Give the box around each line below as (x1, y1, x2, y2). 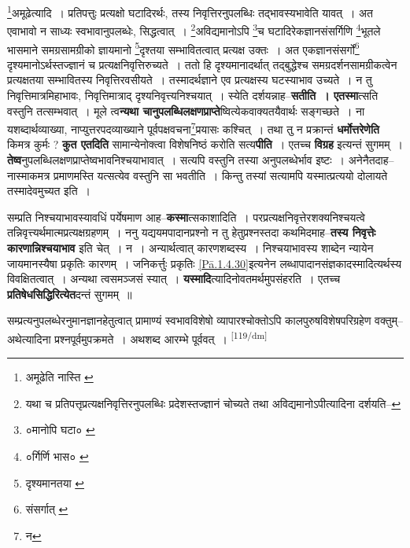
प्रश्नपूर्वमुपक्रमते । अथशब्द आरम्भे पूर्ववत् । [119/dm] (54, 328, 268, 347)
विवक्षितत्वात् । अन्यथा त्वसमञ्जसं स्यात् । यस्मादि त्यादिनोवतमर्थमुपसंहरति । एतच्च (7, 270, 341, 287)
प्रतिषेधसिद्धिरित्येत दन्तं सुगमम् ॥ (7, 285, 132, 302)
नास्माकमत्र (7, 167, 50, 183)
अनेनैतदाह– (348, 151, 394, 167)
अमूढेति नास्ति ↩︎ (25, 369, 94, 385)
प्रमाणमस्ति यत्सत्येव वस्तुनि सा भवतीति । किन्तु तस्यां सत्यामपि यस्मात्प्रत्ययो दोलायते (54, 167, 388, 183)
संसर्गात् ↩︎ (25, 501, 68, 517)
